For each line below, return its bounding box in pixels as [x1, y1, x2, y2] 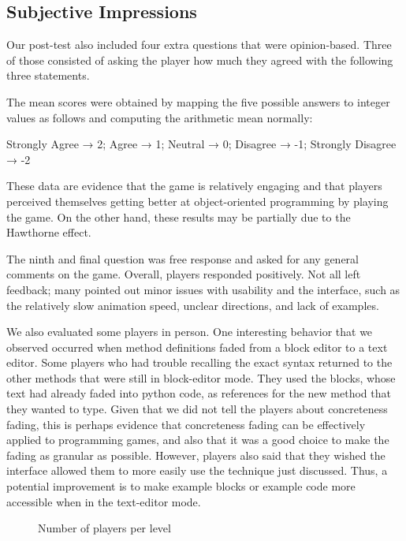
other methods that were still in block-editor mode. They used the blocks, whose [6, 369, 396, 386]
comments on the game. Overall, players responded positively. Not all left [6, 266, 361, 282]
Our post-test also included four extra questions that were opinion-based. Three [6, 36, 392, 53]
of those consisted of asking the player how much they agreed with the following [6, 51, 393, 68]
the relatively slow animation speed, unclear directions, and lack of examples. [6, 297, 379, 313]
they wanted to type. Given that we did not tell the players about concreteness [6, 401, 388, 417]
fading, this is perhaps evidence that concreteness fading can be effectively [6, 416, 366, 432]
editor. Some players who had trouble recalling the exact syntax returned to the [6, 354, 393, 371]
